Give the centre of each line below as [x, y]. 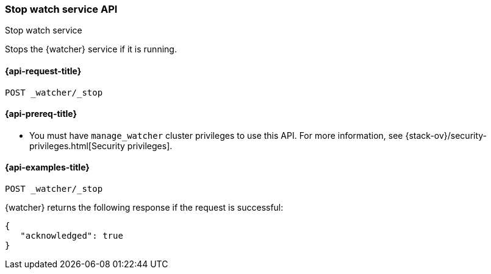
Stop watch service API [61, 9]
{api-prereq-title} [41, 114]
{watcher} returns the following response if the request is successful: [144, 208]
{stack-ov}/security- [446, 135]
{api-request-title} [43, 71]
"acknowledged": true [72, 236]
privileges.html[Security [77, 146]
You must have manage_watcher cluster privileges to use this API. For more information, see [216, 135]
